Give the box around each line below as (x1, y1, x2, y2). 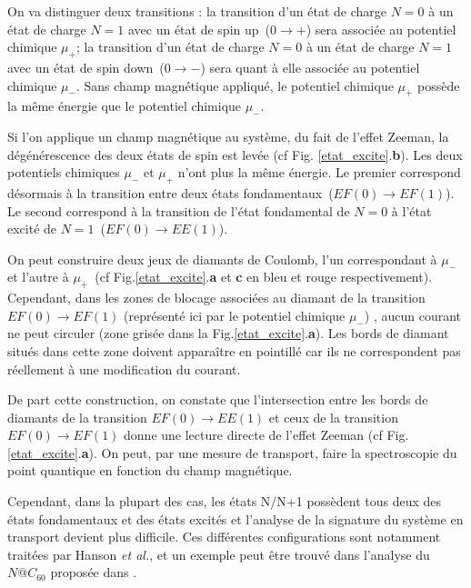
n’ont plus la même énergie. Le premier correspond (177, 163, 461, 182)
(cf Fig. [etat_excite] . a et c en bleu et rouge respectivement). (95, 267, 433, 286)
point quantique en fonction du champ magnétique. (7, 461, 293, 480)
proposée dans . (50, 563, 137, 582)
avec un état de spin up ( (127, 19, 270, 38)
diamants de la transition (7, 407, 147, 426)
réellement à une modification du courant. (7, 359, 241, 378)
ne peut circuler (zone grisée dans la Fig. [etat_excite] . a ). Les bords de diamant (7, 324, 449, 343)
